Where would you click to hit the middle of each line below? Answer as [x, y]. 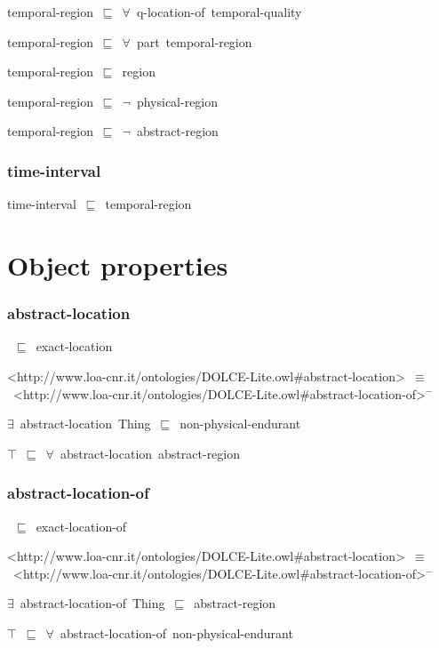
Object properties [118, 264]
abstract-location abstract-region [150, 453]
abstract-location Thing [85, 424]
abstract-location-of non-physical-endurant [176, 632]
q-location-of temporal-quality [219, 12]
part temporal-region [194, 41]
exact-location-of [81, 526]
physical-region [177, 101]
